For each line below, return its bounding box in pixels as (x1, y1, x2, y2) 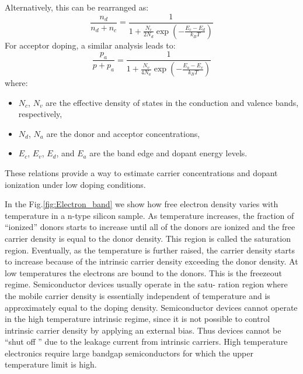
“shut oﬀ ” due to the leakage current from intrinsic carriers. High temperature (5, 335, 288, 348)
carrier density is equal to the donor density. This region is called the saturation (5, 232, 291, 244)
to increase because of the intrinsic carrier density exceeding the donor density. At (5, 255, 298, 267)
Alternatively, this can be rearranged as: (5, 1, 149, 13)
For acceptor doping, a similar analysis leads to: (5, 39, 176, 51)
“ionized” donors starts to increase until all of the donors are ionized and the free (5, 221, 295, 233)
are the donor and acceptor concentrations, (46, 127, 200, 139)
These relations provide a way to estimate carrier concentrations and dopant (5, 166, 278, 179)
